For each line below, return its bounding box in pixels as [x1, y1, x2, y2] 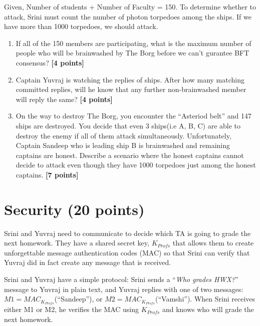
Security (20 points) [4, 198, 145, 219]
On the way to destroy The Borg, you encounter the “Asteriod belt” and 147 [16, 110, 252, 121]
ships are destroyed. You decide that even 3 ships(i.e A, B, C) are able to [16, 120, 241, 130]
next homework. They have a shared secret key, [4, 237, 149, 248]
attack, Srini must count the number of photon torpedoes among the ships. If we [4, 11, 251, 21]
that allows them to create [172, 237, 254, 248]
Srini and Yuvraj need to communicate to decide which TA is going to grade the [4, 227, 251, 238]
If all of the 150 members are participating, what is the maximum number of [16, 37, 251, 48]
